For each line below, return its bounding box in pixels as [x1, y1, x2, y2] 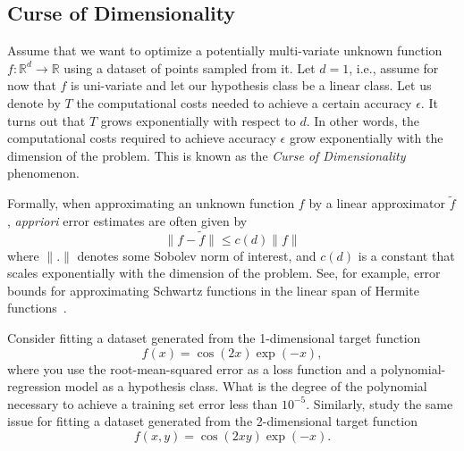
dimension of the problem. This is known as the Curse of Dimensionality [7, 146, 406, 164]
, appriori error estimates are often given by [7, 211, 248, 230]
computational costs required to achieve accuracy [7, 129, 276, 147]
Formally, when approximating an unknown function [7, 194, 295, 213]
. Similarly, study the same [306, 394, 453, 413]
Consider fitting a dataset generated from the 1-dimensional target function [7, 328, 421, 347]
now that [7, 76, 56, 95]
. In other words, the [306, 111, 419, 129]
